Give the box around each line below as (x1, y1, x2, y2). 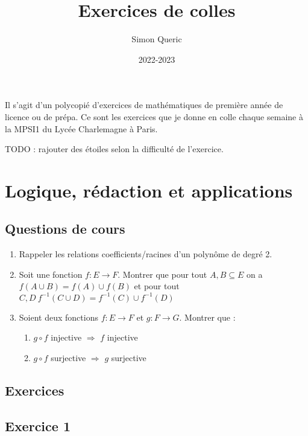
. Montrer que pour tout (118, 268, 207, 280)
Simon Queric (131, 33, 182, 45)
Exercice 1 (5, 416, 71, 435)
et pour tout (134, 280, 180, 292)
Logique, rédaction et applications (5, 178, 293, 202)
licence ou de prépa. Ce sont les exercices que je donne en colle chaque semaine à (5, 110, 303, 123)
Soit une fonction (19, 268, 83, 280)
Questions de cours (5, 219, 125, 238)
